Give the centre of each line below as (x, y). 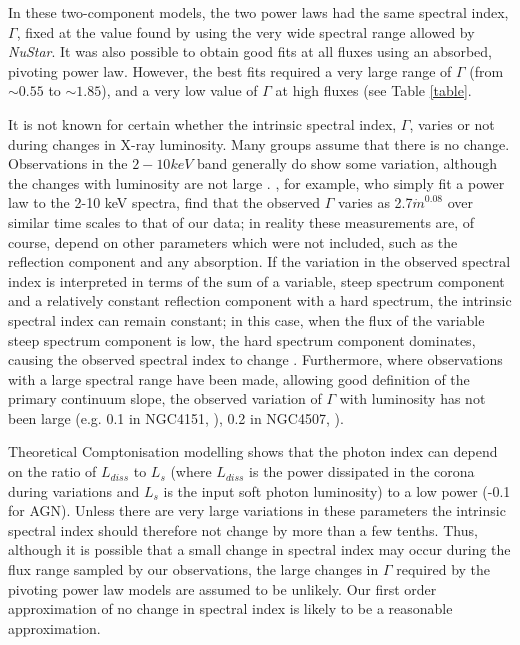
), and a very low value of (179, 90)
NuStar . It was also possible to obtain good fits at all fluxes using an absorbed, (250, 51)
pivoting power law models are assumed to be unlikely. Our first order (222, 588)
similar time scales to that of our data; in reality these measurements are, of (241, 221)
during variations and (74, 490)
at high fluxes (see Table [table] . (373, 90)
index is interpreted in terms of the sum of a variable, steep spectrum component (256, 280)
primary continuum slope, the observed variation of (165, 398)
